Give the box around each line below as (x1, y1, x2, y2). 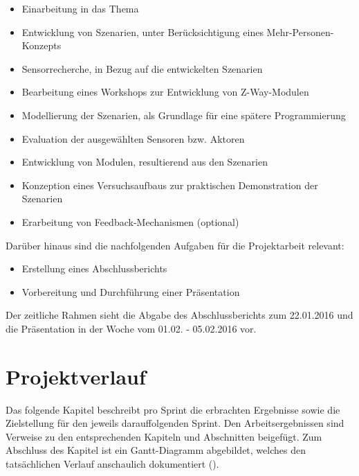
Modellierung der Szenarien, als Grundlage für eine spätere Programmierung (21, 107, 346, 122)
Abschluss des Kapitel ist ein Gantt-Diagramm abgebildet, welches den (6, 443, 306, 457)
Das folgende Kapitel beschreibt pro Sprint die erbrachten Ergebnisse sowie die (6, 402, 340, 416)
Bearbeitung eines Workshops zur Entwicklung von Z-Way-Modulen (21, 85, 309, 99)
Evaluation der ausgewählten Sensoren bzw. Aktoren (21, 131, 245, 146)
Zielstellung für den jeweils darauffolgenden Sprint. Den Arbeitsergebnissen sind (6, 416, 344, 430)
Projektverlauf (6, 362, 146, 390)
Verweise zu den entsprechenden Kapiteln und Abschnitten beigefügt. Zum (6, 429, 322, 443)
